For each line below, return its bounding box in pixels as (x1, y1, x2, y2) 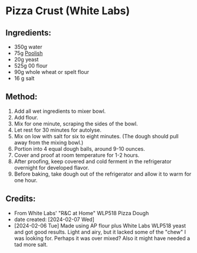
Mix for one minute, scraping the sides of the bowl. (14, 120, 138, 127)
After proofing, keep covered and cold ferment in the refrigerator (14, 158, 172, 165)
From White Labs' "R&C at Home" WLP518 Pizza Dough (14, 209, 149, 216)
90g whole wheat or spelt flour (14, 69, 90, 75)
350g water (14, 43, 42, 50)
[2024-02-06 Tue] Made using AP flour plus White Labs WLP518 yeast (14, 222, 186, 229)
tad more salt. (14, 241, 48, 248)
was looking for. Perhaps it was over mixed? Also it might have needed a (14, 235, 191, 242)
